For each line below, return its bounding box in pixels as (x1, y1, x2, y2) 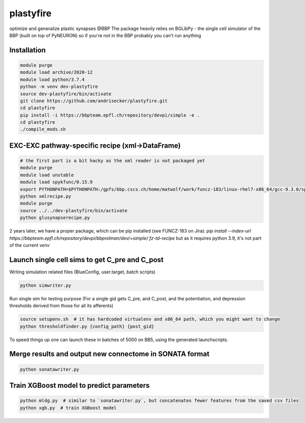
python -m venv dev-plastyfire (20, 84, 99, 90)
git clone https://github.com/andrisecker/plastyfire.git (20, 98, 168, 104)
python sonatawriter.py (20, 366, 80, 372)
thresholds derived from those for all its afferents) (9, 303, 114, 309)
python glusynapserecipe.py (20, 215, 90, 221)
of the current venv (9, 242, 50, 248)
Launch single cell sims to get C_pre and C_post (9, 255, 164, 264)
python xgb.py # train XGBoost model (20, 405, 117, 411)
